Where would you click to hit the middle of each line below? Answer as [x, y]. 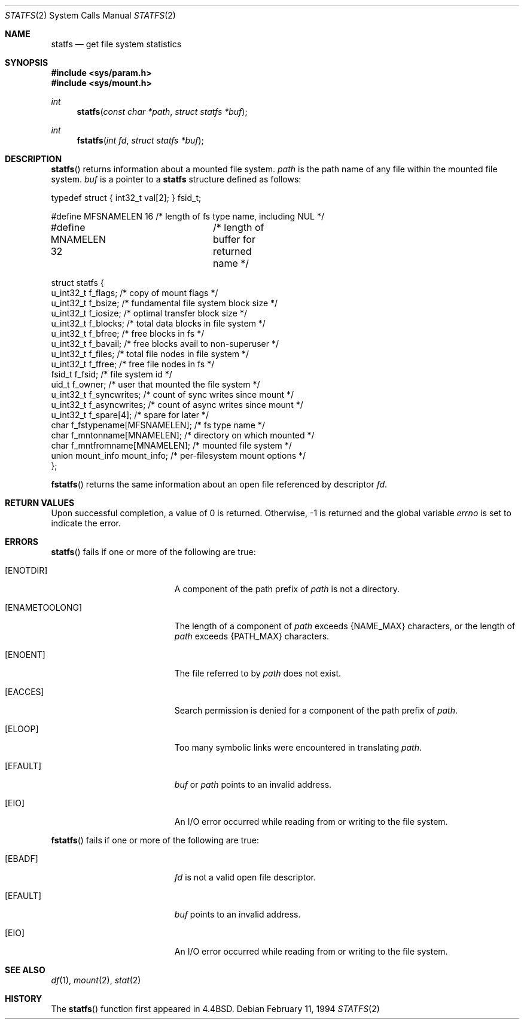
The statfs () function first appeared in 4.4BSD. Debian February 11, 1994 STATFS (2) [215, 1009]
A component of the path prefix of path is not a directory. [287, 589]
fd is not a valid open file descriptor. [245, 877]
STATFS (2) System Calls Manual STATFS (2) [90, 15]
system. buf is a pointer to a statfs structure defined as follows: [176, 179]
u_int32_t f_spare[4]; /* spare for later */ [130, 415]
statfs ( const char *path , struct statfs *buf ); [162, 112]
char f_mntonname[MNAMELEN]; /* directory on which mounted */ [183, 435]
